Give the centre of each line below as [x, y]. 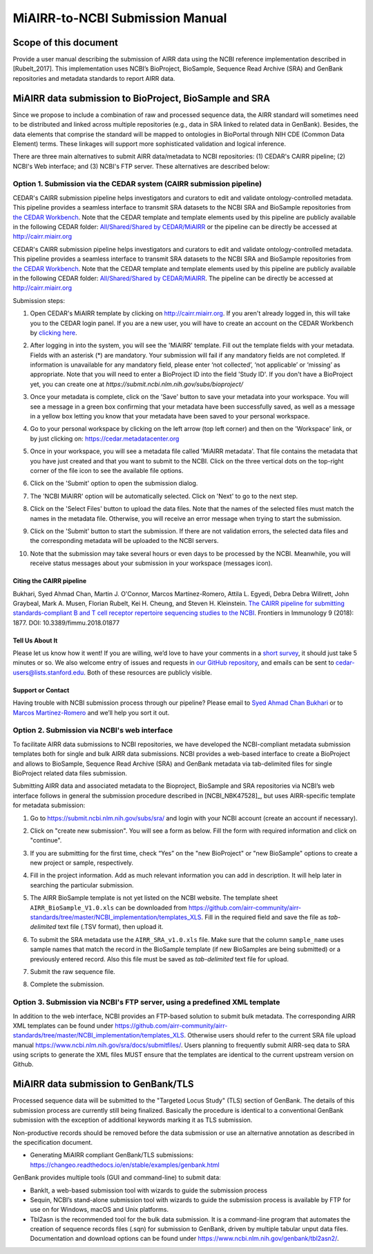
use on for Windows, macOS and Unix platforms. [99, 1210]
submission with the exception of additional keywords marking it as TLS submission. [133, 1120]
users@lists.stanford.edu [48, 672]
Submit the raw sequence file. [73, 971]
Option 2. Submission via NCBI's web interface [93, 730]
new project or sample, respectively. [82, 863]
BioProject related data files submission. [70, 773]
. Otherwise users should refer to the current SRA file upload [270, 1035]
